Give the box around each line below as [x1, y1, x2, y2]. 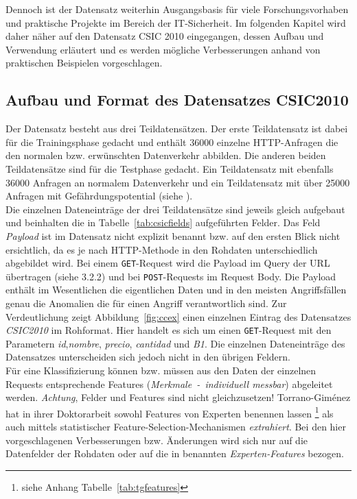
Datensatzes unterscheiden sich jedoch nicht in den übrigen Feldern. [5, 350, 290, 364]
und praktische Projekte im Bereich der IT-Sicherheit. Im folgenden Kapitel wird [5, 15, 346, 29]
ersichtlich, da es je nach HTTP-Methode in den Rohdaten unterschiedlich [5, 242, 318, 256]
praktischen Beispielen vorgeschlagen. [5, 56, 163, 70]
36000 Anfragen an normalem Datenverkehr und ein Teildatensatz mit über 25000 [5, 175, 350, 189]
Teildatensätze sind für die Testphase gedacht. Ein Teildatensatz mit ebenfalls [5, 161, 334, 175]
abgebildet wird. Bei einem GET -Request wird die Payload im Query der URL [5, 256, 330, 270]
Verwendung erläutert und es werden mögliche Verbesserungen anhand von [5, 42, 321, 56]
